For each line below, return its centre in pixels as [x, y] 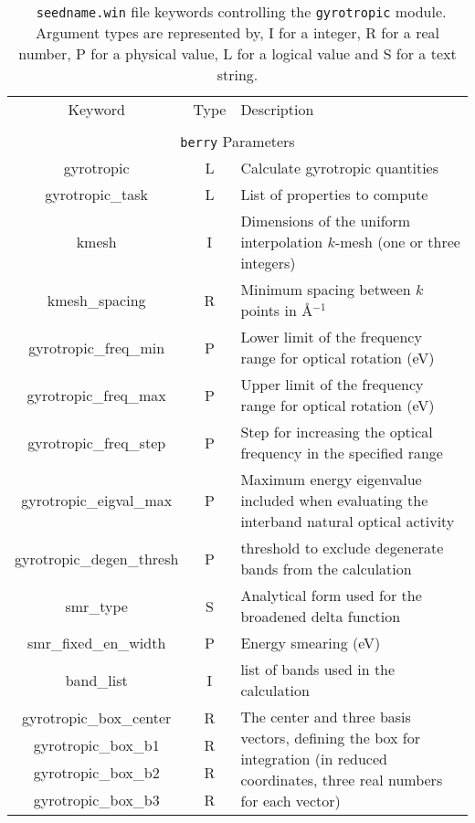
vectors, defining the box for [331, 738]
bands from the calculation [326, 569]
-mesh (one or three [397, 242]
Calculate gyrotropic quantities [340, 168]
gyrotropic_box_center [97, 717]
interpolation [282, 242]
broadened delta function [321, 616]
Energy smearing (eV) [311, 643]
